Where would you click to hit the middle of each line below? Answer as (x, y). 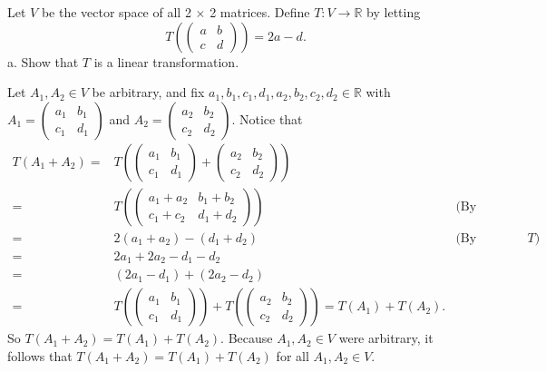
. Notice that (267, 118)
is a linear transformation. (166, 61)
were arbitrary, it (386, 338)
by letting (394, 12)
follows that (40, 356)
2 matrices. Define (260, 12)
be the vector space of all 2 (116, 12)
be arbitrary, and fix (148, 92)
